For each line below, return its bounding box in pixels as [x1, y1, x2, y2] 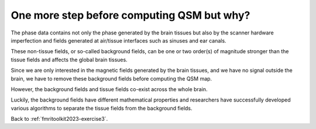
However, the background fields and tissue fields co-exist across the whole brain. [11, 85, 208, 93]
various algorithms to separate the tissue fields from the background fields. [11, 104, 193, 111]
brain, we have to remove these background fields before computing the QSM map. [11, 75, 212, 82]
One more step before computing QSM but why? [11, 9, 250, 22]
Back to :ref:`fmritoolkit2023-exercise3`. [11, 116, 108, 123]
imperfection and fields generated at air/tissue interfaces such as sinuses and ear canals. [11, 37, 226, 44]
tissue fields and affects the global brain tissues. [11, 56, 128, 63]
